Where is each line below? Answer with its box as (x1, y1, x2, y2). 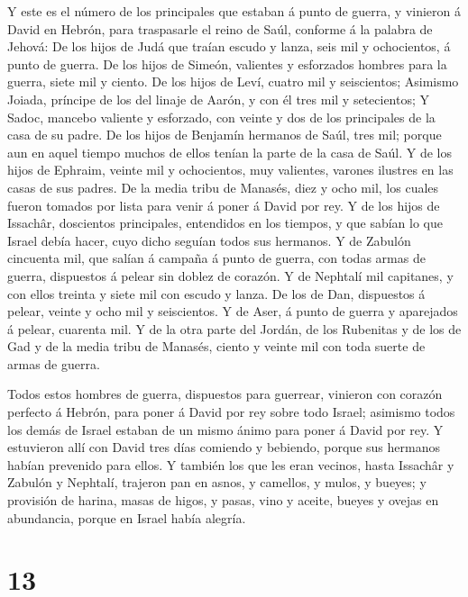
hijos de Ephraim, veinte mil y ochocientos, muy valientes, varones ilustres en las (7, 160, 454, 179)
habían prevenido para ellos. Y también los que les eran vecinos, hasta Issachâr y (7, 455, 454, 474)
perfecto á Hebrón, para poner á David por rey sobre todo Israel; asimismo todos (7, 403, 455, 421)
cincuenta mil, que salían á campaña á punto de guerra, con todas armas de (7, 249, 426, 267)
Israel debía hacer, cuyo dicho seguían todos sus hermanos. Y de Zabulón (7, 231, 411, 249)
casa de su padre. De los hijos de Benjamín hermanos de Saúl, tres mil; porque (7, 125, 442, 144)
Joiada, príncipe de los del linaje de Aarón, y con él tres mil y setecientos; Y (7, 89, 430, 108)
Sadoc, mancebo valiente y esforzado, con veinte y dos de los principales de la (7, 107, 436, 126)
